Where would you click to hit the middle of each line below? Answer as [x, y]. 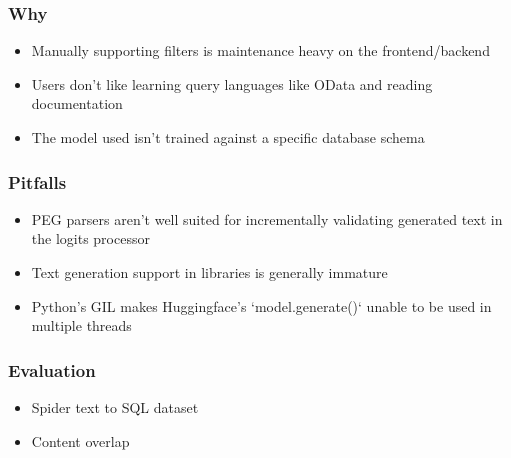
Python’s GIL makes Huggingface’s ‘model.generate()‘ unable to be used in [261, 305]
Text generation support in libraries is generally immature [209, 272]
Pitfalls [37, 181]
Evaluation [52, 369]
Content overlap [80, 440]
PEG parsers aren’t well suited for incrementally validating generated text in [267, 218]
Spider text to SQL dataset [115, 407]
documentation [77, 103]
